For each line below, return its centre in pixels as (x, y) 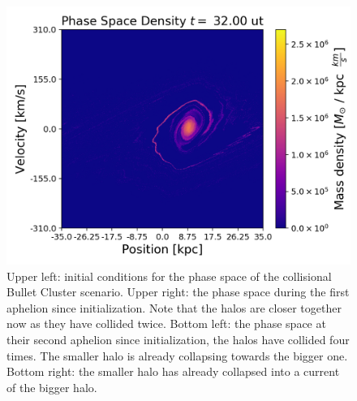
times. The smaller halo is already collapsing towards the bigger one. (177, 355)
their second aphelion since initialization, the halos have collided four (178, 339)
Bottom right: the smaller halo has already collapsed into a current (173, 371)
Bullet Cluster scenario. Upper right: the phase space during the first (178, 292)
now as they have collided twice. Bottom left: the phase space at (166, 323)
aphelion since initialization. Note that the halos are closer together (174, 307)
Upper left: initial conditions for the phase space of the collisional (169, 276)
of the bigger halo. (52, 387)
